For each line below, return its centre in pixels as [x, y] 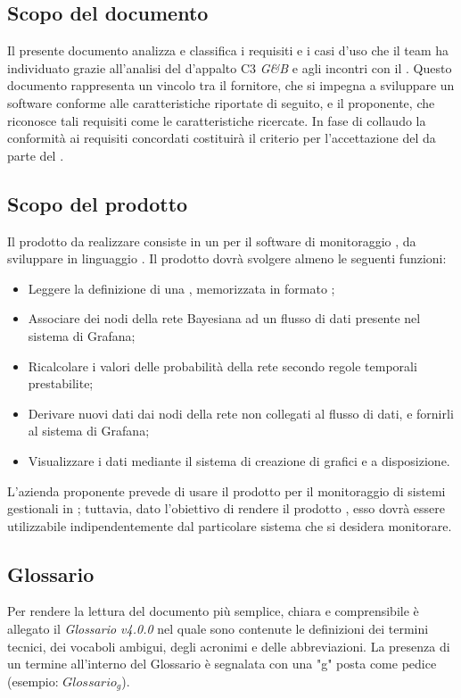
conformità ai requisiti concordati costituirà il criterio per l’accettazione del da [222, 138]
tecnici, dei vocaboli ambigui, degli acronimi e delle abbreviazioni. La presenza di [229, 646]
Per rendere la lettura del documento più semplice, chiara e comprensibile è [213, 611]
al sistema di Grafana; [89, 431]
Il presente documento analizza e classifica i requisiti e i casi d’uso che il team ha [228, 50]
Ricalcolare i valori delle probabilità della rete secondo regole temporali [222, 366]
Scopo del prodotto [98, 203]
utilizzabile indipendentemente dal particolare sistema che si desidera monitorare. [230, 525]
